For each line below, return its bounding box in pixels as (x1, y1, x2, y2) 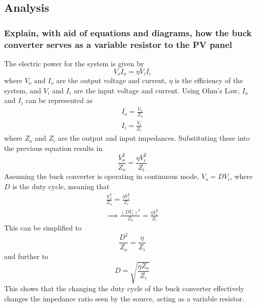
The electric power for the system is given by (4, 58, 145, 68)
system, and (4, 85, 41, 95)
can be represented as (25, 95, 93, 106)
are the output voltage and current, (56, 74, 167, 85)
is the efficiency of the (175, 74, 243, 85)
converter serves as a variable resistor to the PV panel (4, 38, 232, 50)
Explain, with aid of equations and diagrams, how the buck (4, 26, 252, 39)
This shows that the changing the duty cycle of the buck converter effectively (4, 283, 244, 294)
